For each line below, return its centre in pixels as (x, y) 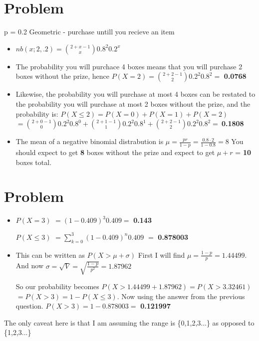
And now (30, 265)
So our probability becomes (57, 286)
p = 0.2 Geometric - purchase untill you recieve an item (89, 32)
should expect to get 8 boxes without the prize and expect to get (115, 152)
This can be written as (50, 255)
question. (29, 306)
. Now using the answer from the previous (181, 296)
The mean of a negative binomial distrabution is (90, 141)
